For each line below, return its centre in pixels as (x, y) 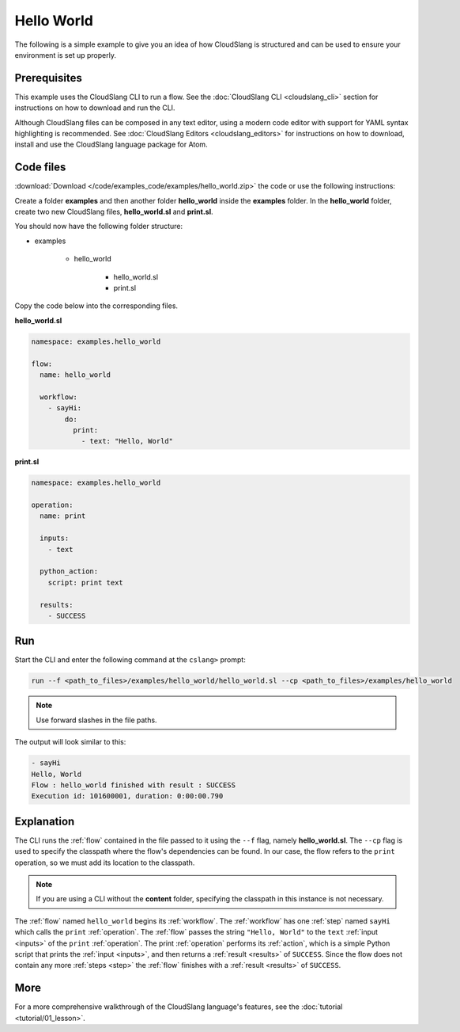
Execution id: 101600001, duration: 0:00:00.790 (127, 796)
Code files (40, 168)
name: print (63, 516)
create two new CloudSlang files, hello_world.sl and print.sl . (114, 212)
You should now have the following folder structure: (99, 227)
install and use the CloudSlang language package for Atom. (111, 145)
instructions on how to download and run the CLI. (95, 108)
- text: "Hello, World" (127, 441)
